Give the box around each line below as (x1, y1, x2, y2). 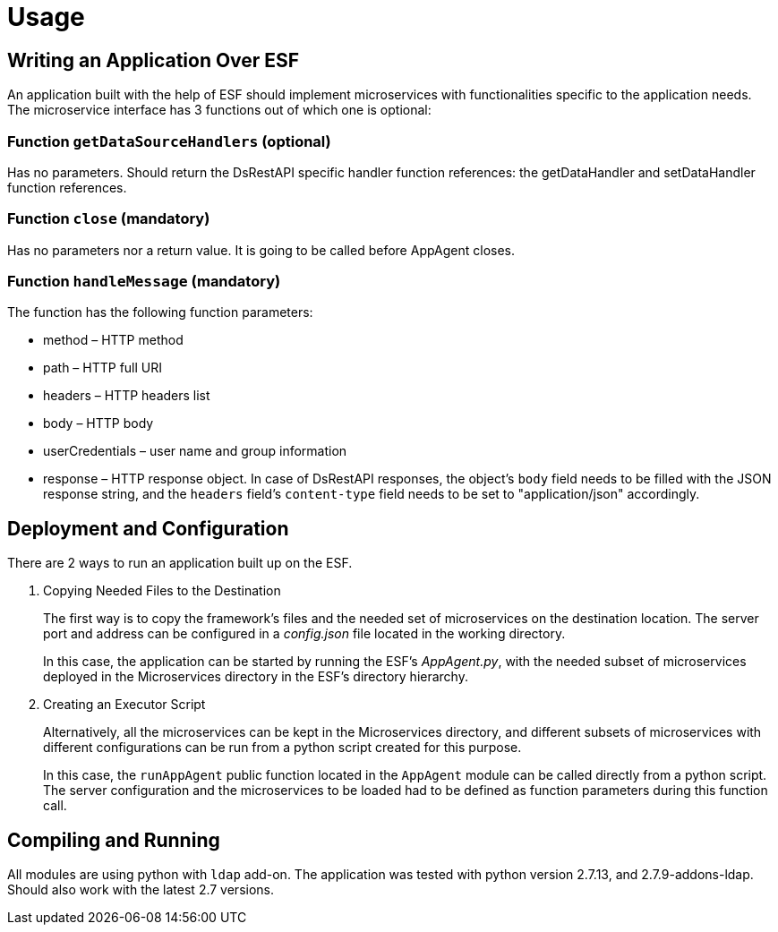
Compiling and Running (7, 828, 220, 851)
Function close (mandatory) (7, 209, 210, 228)
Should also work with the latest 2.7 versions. (7, 882, 275, 898)
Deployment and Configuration (7, 517, 289, 540)
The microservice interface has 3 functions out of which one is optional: (7, 102, 432, 118)
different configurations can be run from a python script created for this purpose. (43, 740, 522, 756)
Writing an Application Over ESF (7, 48, 300, 72)
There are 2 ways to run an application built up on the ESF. (7, 555, 353, 571)
